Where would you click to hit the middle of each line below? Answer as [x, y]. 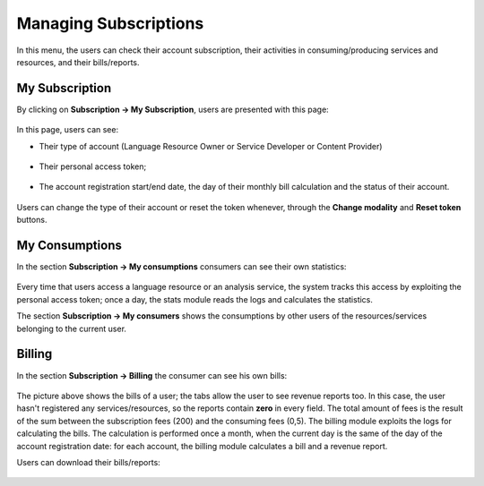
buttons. [32, 220]
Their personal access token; [93, 166]
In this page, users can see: [68, 130]
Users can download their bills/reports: [88, 462]
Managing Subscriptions [110, 23]
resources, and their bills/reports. [78, 62]
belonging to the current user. [72, 328]
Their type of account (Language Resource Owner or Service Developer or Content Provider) [211, 146]
